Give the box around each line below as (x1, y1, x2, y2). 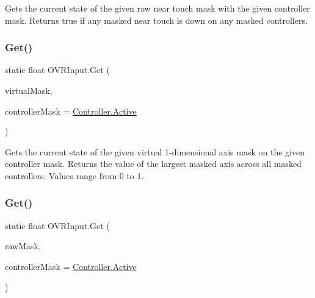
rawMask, (5, 239, 41, 252)
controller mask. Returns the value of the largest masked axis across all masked (5, 157, 302, 170)
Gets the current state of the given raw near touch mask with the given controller (5, 2, 310, 14)
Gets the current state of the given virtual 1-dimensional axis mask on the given (5, 145, 305, 158)
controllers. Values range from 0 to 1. (5, 169, 144, 182)
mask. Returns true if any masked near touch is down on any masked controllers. (5, 13, 308, 26)
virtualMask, (5, 84, 52, 96)
